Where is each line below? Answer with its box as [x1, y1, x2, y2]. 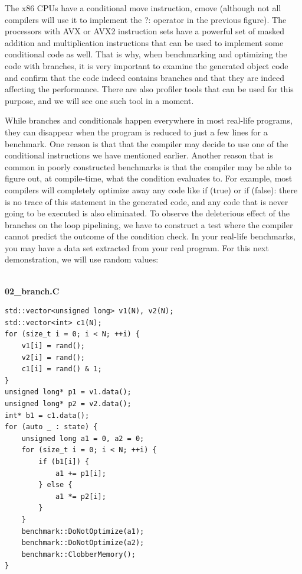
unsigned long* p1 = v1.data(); [5, 388, 132, 397]
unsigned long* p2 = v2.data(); [5, 400, 132, 408]
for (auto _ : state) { [5, 423, 98, 432]
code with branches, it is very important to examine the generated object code [5, 59, 288, 72]
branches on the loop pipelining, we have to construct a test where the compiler [5, 218, 293, 231]
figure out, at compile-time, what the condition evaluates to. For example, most [5, 172, 293, 184]
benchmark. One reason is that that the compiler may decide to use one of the [5, 137, 288, 150]
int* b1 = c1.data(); [5, 411, 90, 420]
